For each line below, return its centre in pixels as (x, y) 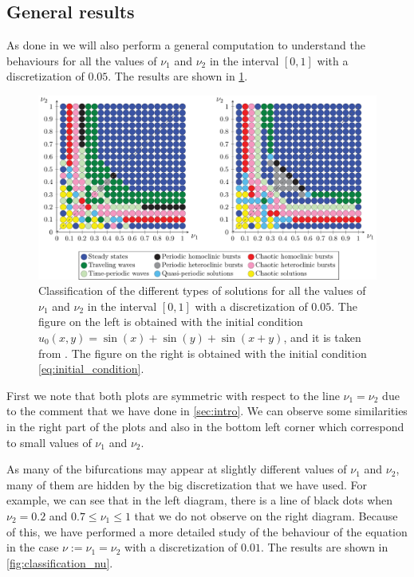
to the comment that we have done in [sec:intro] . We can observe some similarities (207, 411)
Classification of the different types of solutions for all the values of (202, 290)
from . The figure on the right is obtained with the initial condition (203, 353)
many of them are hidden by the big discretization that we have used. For (187, 484)
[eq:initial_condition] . (91, 369)
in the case (33, 547)
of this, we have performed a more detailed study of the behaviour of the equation (207, 531)
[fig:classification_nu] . (60, 562)
